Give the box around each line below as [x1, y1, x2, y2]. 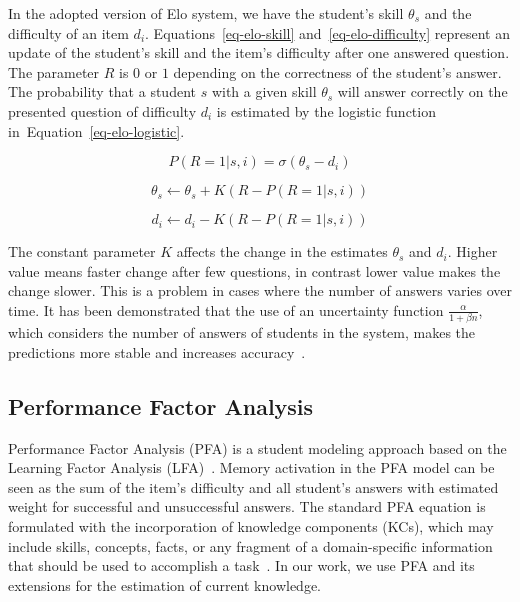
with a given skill [211, 81, 317, 102]
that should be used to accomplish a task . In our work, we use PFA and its [8, 555, 475, 576]
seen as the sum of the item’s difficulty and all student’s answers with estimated [8, 476, 499, 497]
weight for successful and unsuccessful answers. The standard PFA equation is [8, 496, 486, 517]
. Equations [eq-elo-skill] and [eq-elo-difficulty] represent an [145, 22, 510, 43]
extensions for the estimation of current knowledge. [8, 574, 322, 595]
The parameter [8, 61, 100, 82]
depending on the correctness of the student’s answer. [173, 61, 502, 82]
